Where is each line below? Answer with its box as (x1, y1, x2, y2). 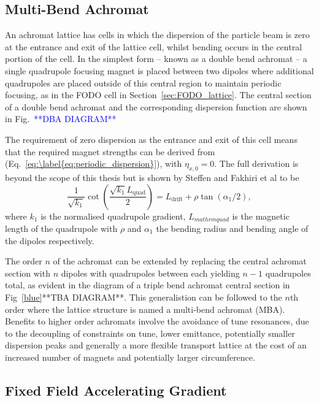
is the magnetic (232, 209, 290, 222)
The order (5, 255, 42, 267)
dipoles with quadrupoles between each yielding (61, 266, 240, 279)
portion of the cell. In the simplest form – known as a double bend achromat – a (5, 52, 307, 65)
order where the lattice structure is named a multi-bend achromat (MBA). (5, 302, 285, 315)
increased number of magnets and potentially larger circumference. (5, 350, 255, 363)
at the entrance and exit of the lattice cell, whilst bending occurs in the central (5, 40, 302, 53)
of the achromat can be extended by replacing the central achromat (53, 255, 307, 267)
